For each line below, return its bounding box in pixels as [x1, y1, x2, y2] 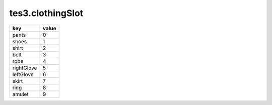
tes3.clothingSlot [9, 8, 84, 19]
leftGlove [12, 71, 34, 78]
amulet [12, 90, 29, 97]
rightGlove [12, 64, 37, 71]
